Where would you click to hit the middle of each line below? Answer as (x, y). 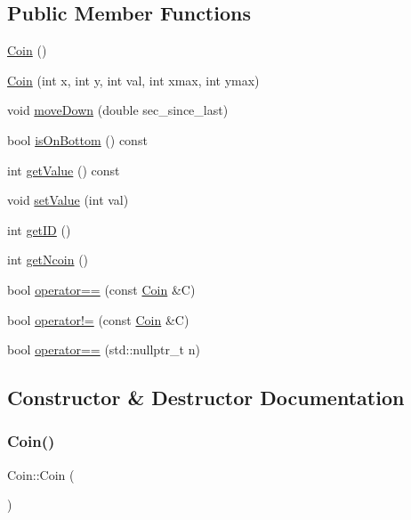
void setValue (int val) (68, 200)
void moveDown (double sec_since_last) (118, 110)
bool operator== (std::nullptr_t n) (104, 349)
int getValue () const (64, 170)
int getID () (39, 229)
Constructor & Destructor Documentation (206, 398)
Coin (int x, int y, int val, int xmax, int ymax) (133, 80)
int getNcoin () (48, 260)
